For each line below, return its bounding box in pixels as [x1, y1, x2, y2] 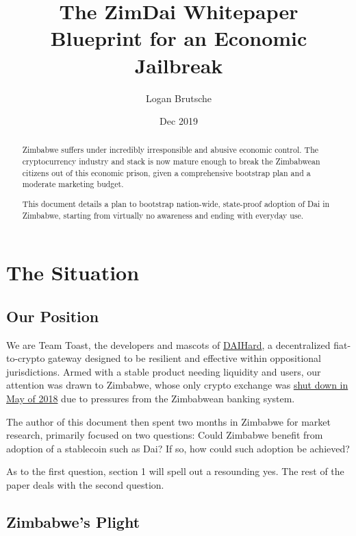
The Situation [6, 258, 140, 287]
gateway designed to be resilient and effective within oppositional [48, 351, 321, 365]
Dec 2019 [160, 114, 198, 128]
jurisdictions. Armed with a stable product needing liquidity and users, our [6, 364, 321, 378]
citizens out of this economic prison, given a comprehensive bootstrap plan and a [22, 167, 311, 178]
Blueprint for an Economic [50, 24, 307, 52]
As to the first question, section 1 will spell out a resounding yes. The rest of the [6, 464, 344, 478]
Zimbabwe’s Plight [6, 511, 140, 533]
